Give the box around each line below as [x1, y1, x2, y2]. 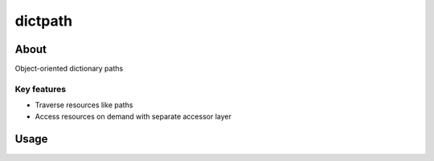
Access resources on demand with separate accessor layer [35, 111, 232, 121]
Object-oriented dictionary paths [14, 64, 124, 74]
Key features [14, 83, 67, 95]
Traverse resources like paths [35, 100, 133, 110]
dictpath [14, 12, 72, 30]
